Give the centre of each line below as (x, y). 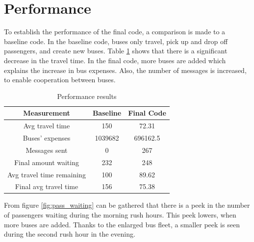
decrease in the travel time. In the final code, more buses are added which (115, 60)
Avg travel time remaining (47, 174)
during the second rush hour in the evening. (70, 234)
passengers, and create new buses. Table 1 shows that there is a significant (116, 51)
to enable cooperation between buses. (60, 80)
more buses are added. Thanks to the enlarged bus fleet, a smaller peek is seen (122, 224)
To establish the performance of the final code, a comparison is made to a (115, 32)
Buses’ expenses (47, 137)
